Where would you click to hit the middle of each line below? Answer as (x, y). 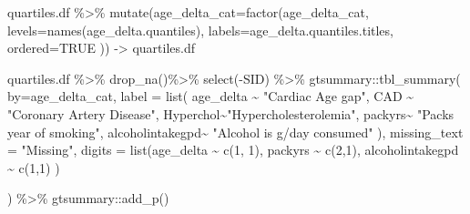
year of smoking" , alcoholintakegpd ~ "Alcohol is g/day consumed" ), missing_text (235, 132)
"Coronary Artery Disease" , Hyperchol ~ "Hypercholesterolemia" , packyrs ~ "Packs (231, 113)
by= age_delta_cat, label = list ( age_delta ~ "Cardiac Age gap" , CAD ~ (211, 96)
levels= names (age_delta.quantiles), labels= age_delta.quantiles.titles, (200, 30)
